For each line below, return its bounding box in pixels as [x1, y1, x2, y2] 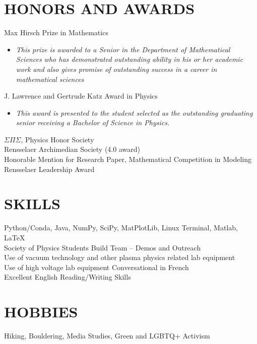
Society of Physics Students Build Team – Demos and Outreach [4, 242, 201, 252]
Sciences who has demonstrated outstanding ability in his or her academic [16, 54, 243, 64]
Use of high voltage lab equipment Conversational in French [4, 262, 189, 272]
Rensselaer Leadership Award [4, 163, 95, 174]
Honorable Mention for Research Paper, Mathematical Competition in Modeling [4, 154, 252, 164]
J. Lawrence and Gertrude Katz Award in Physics [4, 91, 158, 101]
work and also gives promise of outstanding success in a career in [16, 63, 217, 74]
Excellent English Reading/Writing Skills [4, 272, 131, 282]
